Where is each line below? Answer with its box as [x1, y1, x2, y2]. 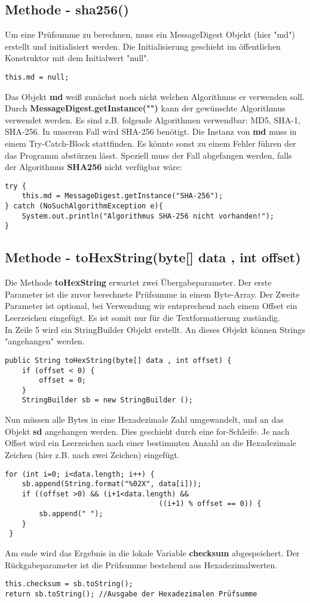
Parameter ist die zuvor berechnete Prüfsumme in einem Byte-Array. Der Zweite [5, 287, 300, 300]
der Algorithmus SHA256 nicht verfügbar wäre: [5, 160, 182, 173]
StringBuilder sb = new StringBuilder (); [22, 396, 193, 405]
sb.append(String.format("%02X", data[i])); [22, 480, 202, 489]
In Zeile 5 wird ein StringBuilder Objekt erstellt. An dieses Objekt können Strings [5, 323, 305, 335]
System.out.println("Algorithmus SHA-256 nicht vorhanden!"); [22, 211, 275, 220]
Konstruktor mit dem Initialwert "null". [5, 51, 149, 64]
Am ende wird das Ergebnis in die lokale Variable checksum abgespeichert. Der [5, 547, 300, 559]
